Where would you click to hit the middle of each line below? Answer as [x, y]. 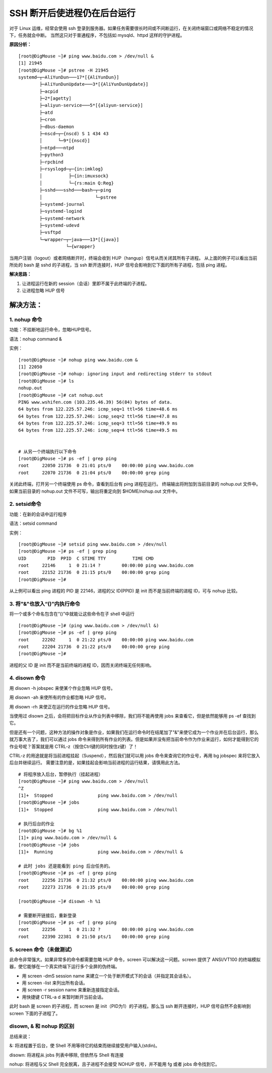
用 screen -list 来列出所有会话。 [55, 983]
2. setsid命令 [25, 504]
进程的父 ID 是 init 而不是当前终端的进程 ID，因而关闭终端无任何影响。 [82, 665]
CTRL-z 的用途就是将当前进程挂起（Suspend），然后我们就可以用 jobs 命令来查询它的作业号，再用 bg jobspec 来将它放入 [135, 755]
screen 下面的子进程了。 [35, 1013]
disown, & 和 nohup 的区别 [42, 1026]
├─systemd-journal [62, 204]
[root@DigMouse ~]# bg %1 [50, 830]
